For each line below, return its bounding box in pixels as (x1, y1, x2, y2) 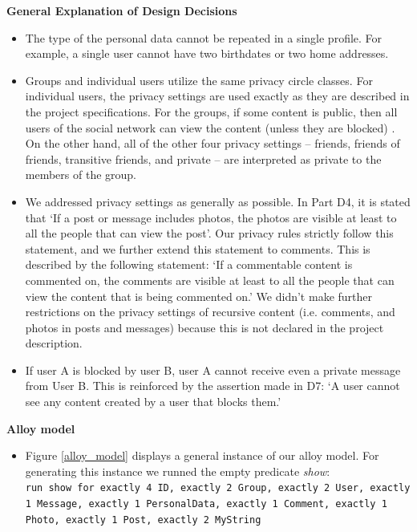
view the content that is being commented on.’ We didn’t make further (25, 287, 373, 304)
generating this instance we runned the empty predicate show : (25, 462, 330, 479)
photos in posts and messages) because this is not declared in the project (25, 319, 384, 335)
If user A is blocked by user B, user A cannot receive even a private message (25, 361, 401, 378)
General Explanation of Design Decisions (6, 2, 237, 18)
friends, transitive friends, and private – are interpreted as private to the (25, 150, 382, 167)
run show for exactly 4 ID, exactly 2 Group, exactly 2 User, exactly (25, 482, 411, 494)
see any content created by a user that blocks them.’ (25, 393, 281, 410)
